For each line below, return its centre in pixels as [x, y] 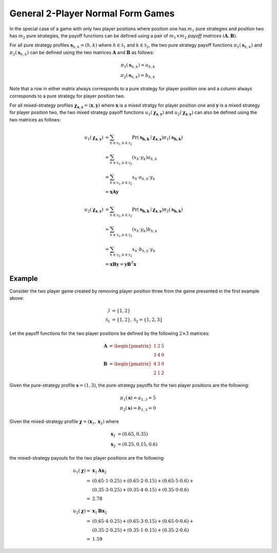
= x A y [112, 192]
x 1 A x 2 [100, 471]
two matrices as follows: [35, 119]
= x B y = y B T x [121, 264]
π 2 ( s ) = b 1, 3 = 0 [138, 408]
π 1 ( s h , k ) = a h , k [138, 66]
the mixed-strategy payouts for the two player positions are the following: [87, 458]
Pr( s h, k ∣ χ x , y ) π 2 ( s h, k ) [157, 210]
